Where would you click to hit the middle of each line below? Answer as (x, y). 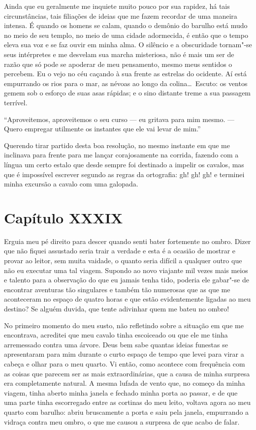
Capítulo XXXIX (64, 217)
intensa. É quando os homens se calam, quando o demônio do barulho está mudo (126, 25)
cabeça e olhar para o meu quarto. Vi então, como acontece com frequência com (125, 363)
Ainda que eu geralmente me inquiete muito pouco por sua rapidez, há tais (117, 6)
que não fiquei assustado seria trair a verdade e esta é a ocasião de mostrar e (120, 251)
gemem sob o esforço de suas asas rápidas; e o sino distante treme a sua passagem (128, 93)
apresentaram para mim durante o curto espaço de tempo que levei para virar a (124, 354)
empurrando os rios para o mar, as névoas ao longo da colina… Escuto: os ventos (126, 83)
